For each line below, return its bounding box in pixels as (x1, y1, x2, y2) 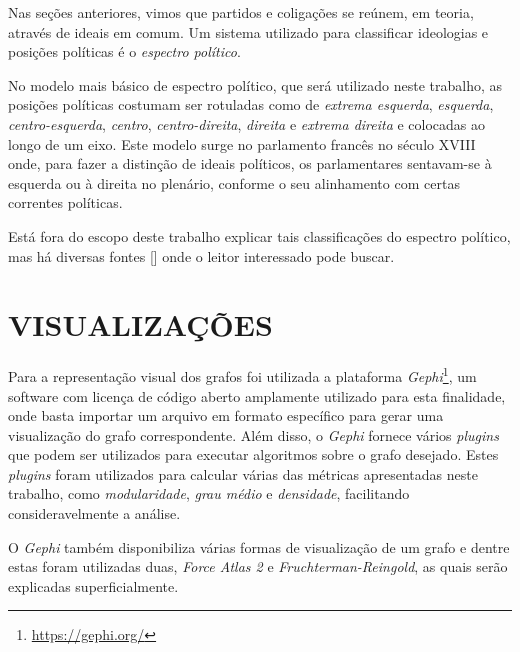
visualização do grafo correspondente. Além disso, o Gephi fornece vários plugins (8, 424, 499, 445)
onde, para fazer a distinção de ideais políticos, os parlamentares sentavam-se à (8, 153, 492, 174)
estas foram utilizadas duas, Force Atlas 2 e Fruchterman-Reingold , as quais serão (8, 556, 508, 577)
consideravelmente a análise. (8, 503, 181, 524)
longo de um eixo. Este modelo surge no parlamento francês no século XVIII (8, 133, 476, 154)
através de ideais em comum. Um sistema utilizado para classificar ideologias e (8, 21, 489, 42)
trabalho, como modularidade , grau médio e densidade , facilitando (8, 483, 410, 504)
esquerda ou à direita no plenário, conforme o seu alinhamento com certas (8, 172, 460, 193)
